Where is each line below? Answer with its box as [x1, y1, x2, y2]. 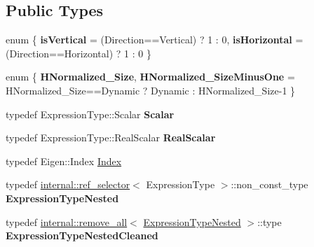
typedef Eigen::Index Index [6, 153, 122, 168]
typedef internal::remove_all [6, 214, 128, 229]
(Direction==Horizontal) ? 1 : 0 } [6, 45, 151, 60]
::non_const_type [231, 177, 308, 192]
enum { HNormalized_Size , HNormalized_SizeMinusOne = [6, 69, 295, 84]
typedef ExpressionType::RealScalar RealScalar [6, 130, 216, 145]
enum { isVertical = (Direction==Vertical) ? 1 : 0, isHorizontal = [6, 32, 303, 47]
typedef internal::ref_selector [6, 177, 130, 192]
